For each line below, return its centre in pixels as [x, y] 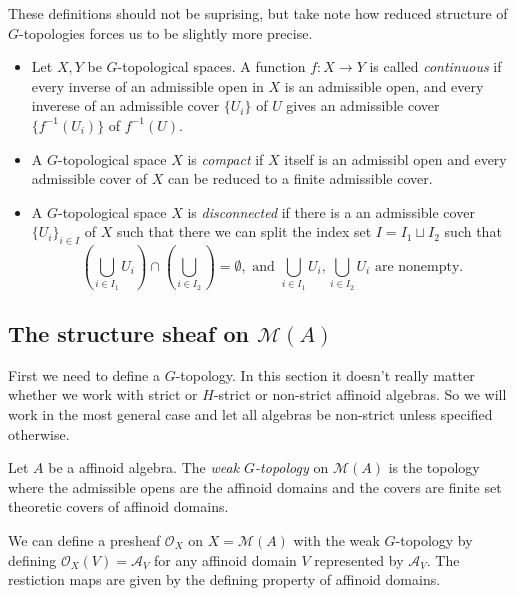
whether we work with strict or [103, 394]
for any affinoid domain [225, 559]
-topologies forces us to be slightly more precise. [166, 32]
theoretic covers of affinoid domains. [118, 506]
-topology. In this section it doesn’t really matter [325, 374]
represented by [359, 559]
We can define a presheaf [84, 540]
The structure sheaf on [128, 333]
